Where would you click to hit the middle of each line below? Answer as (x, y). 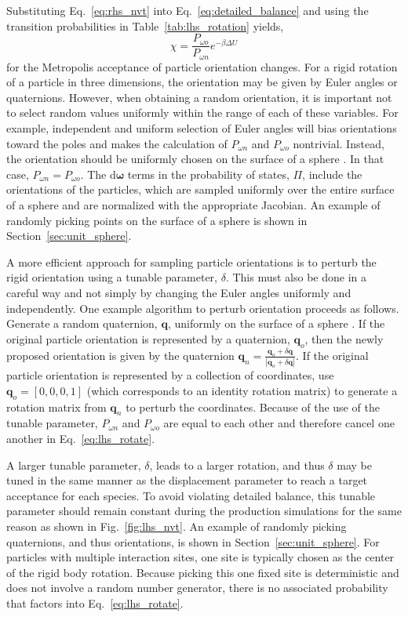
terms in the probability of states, (208, 174)
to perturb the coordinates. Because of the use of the (253, 406)
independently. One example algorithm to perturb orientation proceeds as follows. (203, 308)
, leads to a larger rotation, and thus (237, 465)
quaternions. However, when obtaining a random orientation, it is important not (199, 97)
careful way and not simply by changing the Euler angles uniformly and (179, 293)
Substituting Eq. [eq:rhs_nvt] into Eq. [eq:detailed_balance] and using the (188, 10)
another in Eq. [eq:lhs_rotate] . (81, 438)
